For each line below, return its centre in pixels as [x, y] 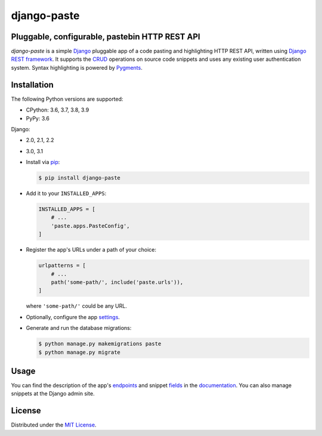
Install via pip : [43, 162]
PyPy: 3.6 [38, 118]
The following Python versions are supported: [67, 99]
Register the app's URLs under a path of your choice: [91, 250]
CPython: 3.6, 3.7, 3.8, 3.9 [58, 110]
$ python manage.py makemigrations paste [100, 344]
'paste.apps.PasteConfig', [91, 226]
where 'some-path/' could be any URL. [77, 306]
